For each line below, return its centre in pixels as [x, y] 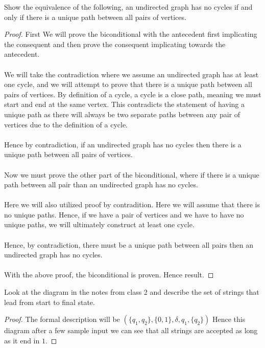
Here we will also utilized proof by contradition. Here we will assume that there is [132, 204]
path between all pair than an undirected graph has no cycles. [101, 184]
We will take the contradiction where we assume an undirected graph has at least [131, 74]
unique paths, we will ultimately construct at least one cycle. [99, 224]
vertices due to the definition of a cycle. [66, 124]
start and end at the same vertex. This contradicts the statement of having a [125, 104]
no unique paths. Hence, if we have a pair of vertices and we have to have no [124, 214]
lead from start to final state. [50, 302]
